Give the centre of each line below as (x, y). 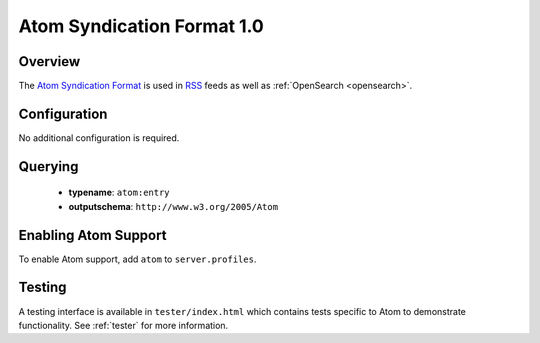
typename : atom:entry (119, 192)
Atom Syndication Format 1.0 (141, 26)
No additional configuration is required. (99, 137)
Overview (49, 61)
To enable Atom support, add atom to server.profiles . (137, 259)
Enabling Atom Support (92, 235)
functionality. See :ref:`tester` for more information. (123, 325)
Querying (48, 166)
